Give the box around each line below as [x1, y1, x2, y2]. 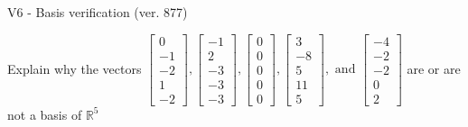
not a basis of [7, 104, 82, 123]
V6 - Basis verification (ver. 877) [7, 3, 188, 21]
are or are [407, 59, 461, 77]
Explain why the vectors [7, 59, 142, 77]
